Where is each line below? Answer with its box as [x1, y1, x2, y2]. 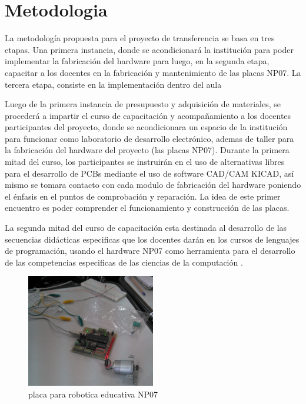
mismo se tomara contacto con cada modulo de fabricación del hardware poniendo [5, 178, 301, 191]
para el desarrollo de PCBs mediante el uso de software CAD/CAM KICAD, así [5, 167, 294, 179]
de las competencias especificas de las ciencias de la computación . [5, 256, 243, 268]
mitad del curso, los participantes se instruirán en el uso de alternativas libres [5, 155, 285, 168]
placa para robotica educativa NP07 [28, 388, 158, 400]
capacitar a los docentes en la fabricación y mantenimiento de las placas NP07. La [5, 66, 301, 78]
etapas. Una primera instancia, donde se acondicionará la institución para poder [5, 43, 294, 55]
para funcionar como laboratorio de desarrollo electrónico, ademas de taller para [5, 132, 294, 144]
